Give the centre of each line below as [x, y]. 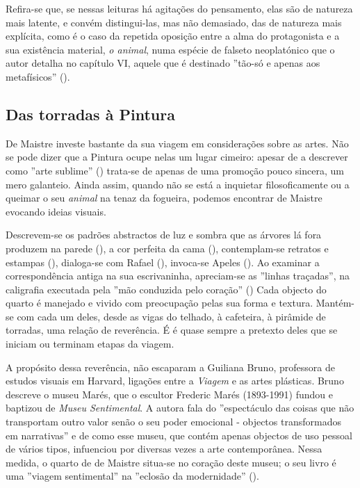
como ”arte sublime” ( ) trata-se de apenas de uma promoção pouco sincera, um [175, 170]
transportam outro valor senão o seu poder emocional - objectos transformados [173, 422]
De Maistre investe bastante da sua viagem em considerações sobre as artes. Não [177, 143]
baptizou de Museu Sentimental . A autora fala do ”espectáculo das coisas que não [180, 408]
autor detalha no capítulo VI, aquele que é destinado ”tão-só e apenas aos [163, 63]
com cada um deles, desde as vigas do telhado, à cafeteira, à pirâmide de [171, 316]
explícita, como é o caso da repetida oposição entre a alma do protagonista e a [173, 36]
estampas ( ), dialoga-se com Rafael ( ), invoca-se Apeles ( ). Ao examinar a [163, 262]
